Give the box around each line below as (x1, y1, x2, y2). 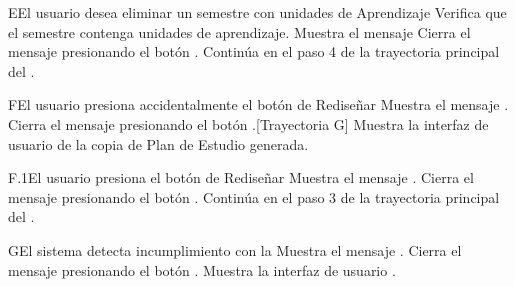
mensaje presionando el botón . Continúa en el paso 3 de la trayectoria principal (8, 186, 500, 207)
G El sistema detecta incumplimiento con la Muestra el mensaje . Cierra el (8, 239, 462, 260)
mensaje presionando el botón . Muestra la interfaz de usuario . (8, 259, 396, 280)
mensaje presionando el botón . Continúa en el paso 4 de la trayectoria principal (8, 41, 500, 62)
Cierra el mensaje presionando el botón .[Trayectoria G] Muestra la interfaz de (8, 113, 489, 134)
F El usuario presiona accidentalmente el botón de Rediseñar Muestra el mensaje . (8, 94, 509, 115)
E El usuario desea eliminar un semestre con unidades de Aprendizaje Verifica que (8, 2, 507, 22)
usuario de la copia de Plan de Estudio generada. (8, 133, 309, 154)
